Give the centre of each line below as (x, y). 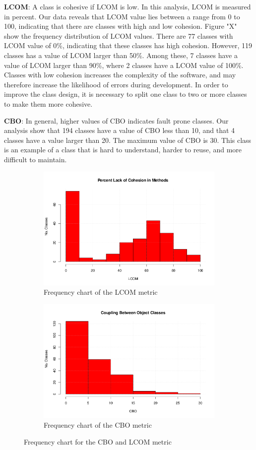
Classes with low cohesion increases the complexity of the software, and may (120, 75)
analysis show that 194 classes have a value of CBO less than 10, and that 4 (120, 130)
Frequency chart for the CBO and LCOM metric (98, 441)
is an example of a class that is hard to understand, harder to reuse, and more (123, 150)
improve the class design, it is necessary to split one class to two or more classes (126, 94)
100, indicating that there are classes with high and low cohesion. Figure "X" (121, 26)
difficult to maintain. (35, 159)
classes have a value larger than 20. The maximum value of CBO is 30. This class (128, 140)
